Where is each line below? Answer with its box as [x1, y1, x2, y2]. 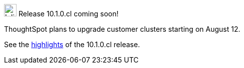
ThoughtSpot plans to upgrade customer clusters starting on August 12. [4, 25, 240, 33]
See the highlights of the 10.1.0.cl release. [4, 40, 140, 49]
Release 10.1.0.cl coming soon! [18, 9, 119, 18]
